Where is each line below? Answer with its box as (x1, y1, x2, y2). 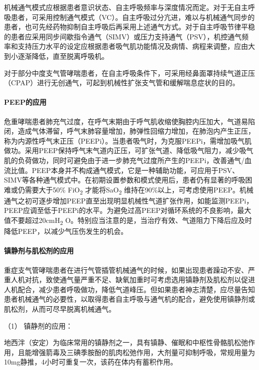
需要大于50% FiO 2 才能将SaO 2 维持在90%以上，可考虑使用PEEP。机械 (24, 184, 254, 196)
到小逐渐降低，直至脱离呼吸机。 (4, 50, 109, 61)
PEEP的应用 (4, 97, 47, 107)
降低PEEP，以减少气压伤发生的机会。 (4, 226, 128, 236)
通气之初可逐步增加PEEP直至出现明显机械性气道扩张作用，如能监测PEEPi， (4, 195, 254, 205)
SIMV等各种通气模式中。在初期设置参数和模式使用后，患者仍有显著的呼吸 (4, 175, 246, 185)
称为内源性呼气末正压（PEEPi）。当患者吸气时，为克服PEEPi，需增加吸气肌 (4, 135, 252, 146)
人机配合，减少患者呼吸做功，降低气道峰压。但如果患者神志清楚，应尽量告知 (4, 284, 255, 294)
